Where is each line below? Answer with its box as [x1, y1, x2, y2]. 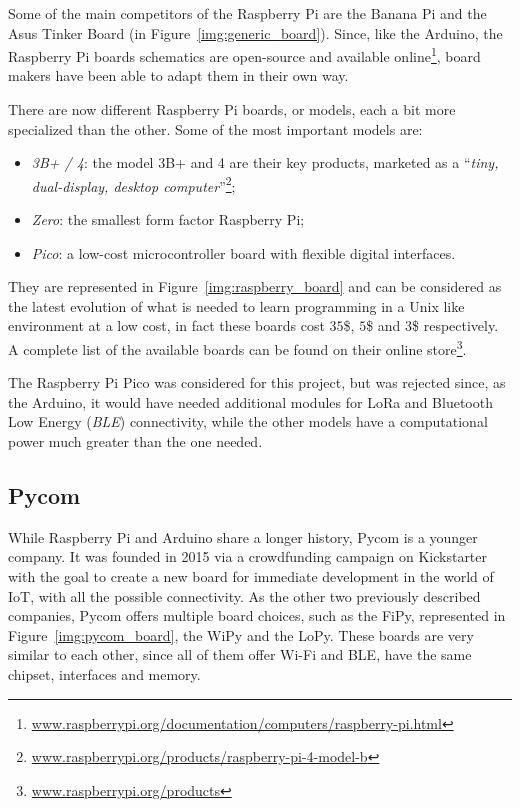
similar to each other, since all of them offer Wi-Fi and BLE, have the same [8, 644, 472, 665]
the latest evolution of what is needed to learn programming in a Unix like [8, 295, 465, 316]
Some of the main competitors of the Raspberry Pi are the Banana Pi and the [8, 3, 487, 23]
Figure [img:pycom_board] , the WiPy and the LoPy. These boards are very [8, 624, 474, 645]
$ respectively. [412, 315, 499, 336]
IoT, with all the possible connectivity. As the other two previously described [8, 585, 481, 606]
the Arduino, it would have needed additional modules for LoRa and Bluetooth [8, 391, 493, 412]
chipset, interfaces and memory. [8, 664, 201, 685]
